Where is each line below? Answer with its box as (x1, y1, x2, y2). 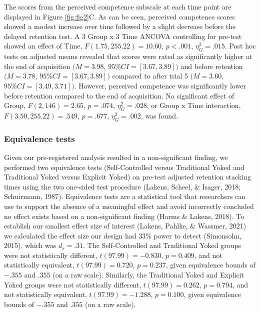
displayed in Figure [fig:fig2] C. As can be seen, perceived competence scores (4, 11, 235, 21)
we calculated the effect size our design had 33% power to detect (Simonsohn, (4, 230, 242, 240)
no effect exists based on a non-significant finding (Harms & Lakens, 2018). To (4, 210, 244, 221)
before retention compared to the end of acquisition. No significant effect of (4, 90, 234, 100)
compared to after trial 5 (112, 70, 188, 81)
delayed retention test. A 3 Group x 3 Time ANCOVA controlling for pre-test (4, 30, 242, 41)
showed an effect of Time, (4, 40, 82, 51)
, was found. (140, 110, 178, 120)
